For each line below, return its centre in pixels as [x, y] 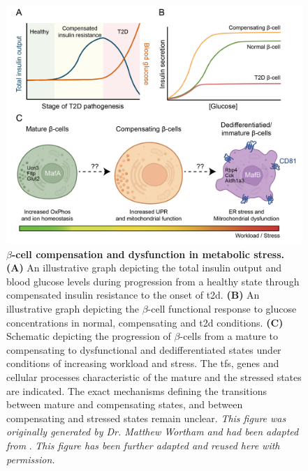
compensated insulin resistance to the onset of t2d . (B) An [133, 295]
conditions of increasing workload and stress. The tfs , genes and [143, 363]
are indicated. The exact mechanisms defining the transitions [137, 390]
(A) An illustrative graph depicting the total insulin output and [144, 268]
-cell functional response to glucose [222, 308]
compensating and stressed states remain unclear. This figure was [146, 418]
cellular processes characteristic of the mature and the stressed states [154, 376]
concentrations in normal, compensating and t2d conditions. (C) [145, 322]
